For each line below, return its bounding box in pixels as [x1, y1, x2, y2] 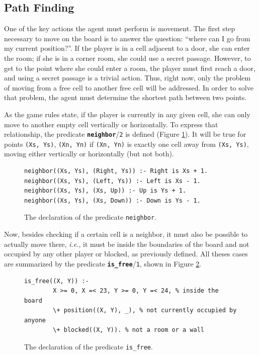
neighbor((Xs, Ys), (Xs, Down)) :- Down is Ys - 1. [24, 197, 201, 204]
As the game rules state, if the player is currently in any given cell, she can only [4, 109, 250, 119]
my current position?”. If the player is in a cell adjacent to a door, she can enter [4, 43, 250, 53]
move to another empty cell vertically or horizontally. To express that [4, 119, 218, 129]
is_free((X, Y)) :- [24, 277, 89, 285]
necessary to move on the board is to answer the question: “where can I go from [4, 33, 250, 43]
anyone [24, 316, 46, 324]
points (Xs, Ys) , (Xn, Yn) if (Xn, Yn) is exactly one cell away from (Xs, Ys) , [4, 138, 249, 149]
